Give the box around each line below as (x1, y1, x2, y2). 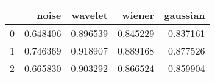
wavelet (71, 8, 108, 22)
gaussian (164, 8, 205, 22)
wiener (122, 8, 155, 22)
